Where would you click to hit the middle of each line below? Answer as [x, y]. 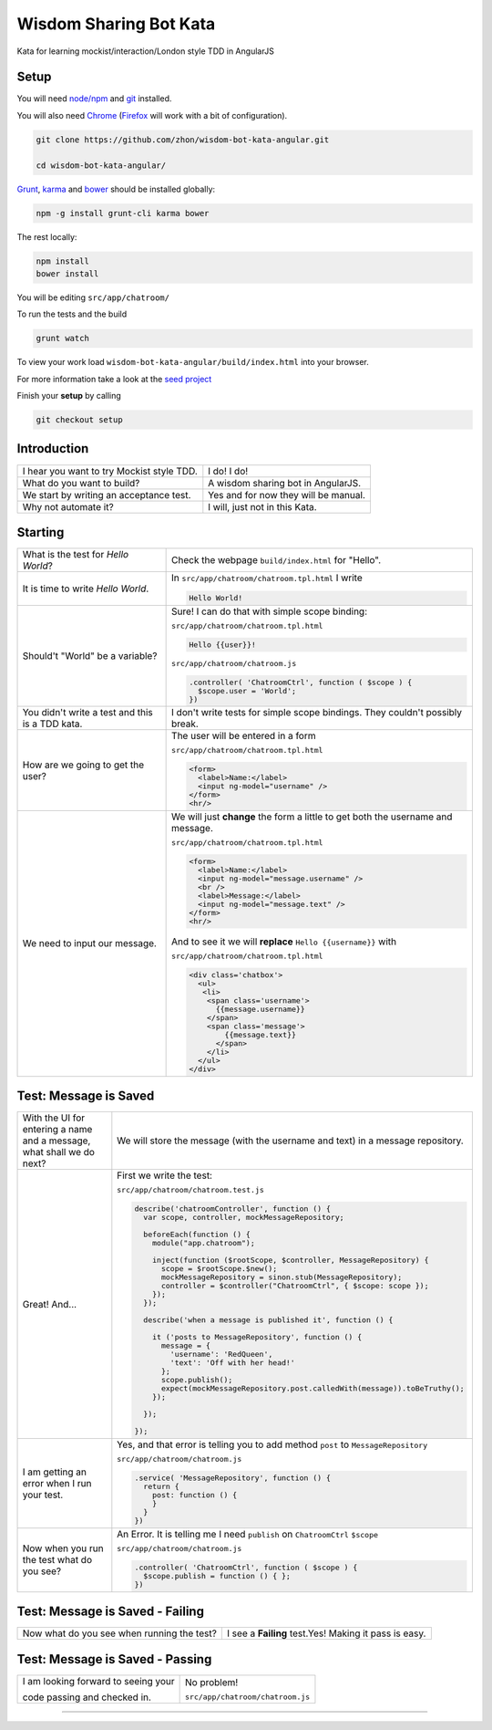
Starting [41, 532]
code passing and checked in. [87, 1697]
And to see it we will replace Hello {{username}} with [284, 942]
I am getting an [54, 1472]
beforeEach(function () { [196, 1235]
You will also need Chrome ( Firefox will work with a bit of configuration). [152, 115]
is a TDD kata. [52, 724]
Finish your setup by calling [69, 396]
